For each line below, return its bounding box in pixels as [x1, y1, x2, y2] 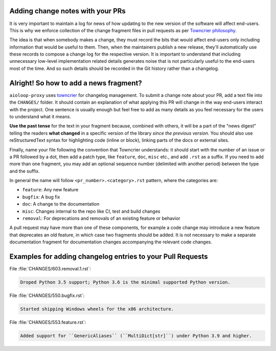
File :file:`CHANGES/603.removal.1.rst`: [9, 266, 91, 272]
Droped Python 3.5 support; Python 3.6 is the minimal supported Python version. [20, 280, 231, 285]
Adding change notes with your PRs [9, 7, 126, 15]
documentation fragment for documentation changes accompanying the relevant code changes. [9, 239, 212, 245]
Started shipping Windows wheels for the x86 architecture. [20, 306, 174, 312]
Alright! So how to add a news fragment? [9, 79, 143, 87]
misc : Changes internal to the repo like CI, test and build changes [22, 208, 160, 214]
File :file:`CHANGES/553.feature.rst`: [9, 319, 86, 325]
